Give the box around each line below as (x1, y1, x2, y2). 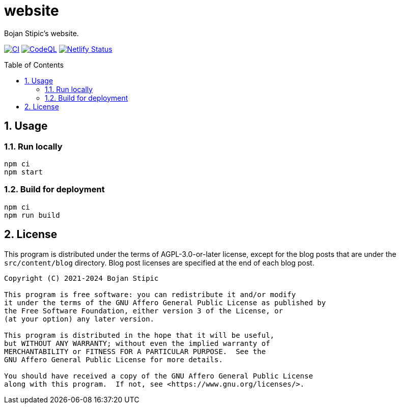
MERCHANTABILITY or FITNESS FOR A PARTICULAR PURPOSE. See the (4, 347, 266, 356)
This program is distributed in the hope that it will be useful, (4, 331, 275, 339)
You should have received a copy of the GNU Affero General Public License (4, 371, 313, 380)
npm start (4, 167, 43, 176)
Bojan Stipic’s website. (4, 28, 79, 38)
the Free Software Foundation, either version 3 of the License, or (4, 306, 283, 315)
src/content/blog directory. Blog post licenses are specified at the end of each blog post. (4, 258, 315, 267)
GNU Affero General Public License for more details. (4, 355, 223, 364)
